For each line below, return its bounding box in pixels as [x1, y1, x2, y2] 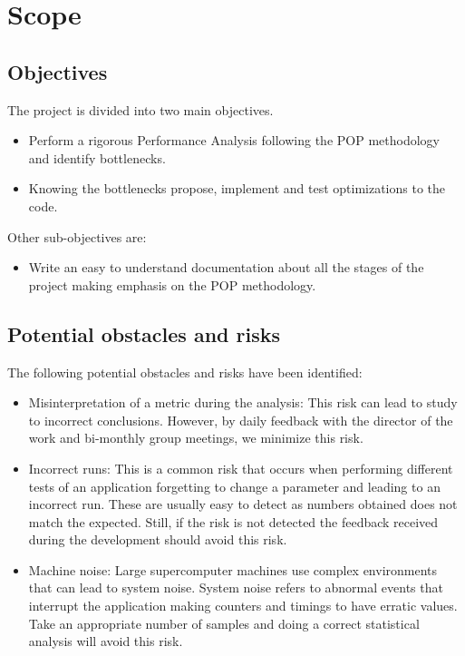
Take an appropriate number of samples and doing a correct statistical [28, 613, 420, 632]
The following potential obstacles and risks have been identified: [7, 362, 363, 381]
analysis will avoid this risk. [28, 632, 183, 651]
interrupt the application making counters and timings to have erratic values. [28, 596, 458, 615]
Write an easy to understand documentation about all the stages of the [28, 258, 424, 277]
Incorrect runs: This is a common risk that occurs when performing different [28, 458, 453, 477]
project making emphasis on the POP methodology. [28, 275, 316, 294]
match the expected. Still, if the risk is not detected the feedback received [28, 512, 439, 531]
